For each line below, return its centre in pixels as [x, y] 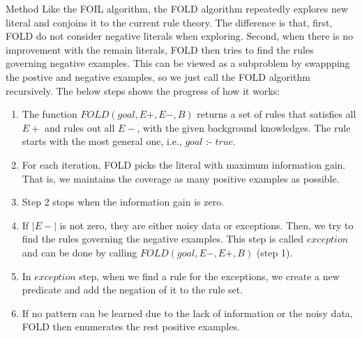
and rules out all [80, 127]
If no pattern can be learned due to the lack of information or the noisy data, [187, 313]
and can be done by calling [80, 252]
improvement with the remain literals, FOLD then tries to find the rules [160, 49]
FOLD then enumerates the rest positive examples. [131, 327]
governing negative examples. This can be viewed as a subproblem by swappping [178, 63]
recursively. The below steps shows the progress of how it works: [143, 90]
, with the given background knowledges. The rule [244, 127]
